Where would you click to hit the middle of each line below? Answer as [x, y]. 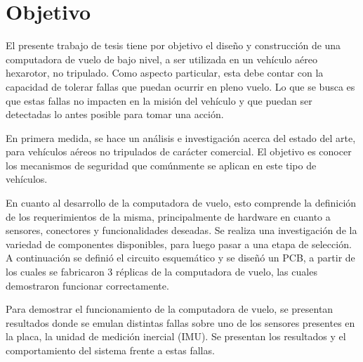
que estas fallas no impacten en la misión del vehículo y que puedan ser [159, 100]
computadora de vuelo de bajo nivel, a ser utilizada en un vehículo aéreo [161, 59]
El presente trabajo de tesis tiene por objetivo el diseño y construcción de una [173, 45]
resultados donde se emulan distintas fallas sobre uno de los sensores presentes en [180, 322]
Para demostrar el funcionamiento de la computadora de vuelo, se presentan [170, 309]
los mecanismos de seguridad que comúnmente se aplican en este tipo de [161, 165]
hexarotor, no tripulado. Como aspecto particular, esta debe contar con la [165, 73]
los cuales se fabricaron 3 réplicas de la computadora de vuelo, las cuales [161, 272]
